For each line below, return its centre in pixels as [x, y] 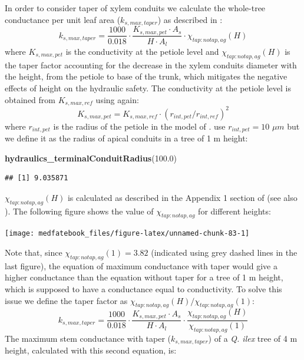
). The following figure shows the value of [79, 211]
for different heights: [234, 211]
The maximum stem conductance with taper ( [88, 338]
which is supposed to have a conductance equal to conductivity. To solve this [143, 288]
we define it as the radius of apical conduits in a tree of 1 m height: [126, 138]
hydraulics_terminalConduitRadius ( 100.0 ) [91, 158]
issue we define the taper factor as [66, 300]
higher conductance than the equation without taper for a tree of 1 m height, [144, 277]
